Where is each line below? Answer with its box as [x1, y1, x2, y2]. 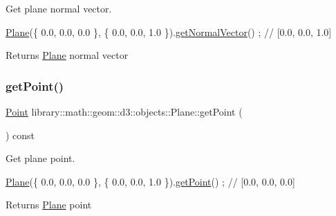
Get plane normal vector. [6, 1, 112, 15]
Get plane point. [6, 151, 75, 165]
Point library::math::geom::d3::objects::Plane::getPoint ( [6, 105, 243, 118]
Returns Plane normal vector [6, 48, 129, 62]
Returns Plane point [6, 197, 92, 212]
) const [6, 127, 35, 142]
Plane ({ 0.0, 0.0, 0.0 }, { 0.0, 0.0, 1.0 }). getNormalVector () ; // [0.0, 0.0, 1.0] [6, 24, 332, 39]
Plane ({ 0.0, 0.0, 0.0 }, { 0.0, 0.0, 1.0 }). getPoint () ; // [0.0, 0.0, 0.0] [6, 174, 295, 188]
